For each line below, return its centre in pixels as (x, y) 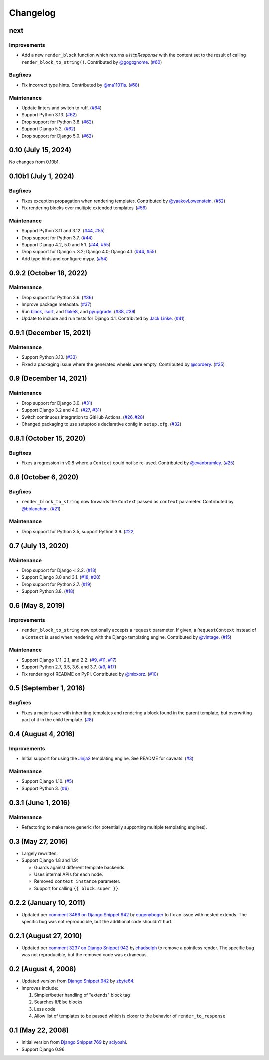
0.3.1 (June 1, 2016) (40, 802)
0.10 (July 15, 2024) (40, 150)
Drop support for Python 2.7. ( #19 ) (57, 584)
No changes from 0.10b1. (34, 162)
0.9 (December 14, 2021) (48, 379)
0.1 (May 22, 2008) (39, 1030)
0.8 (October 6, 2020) (44, 477)
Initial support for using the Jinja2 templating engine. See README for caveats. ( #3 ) (108, 758)
